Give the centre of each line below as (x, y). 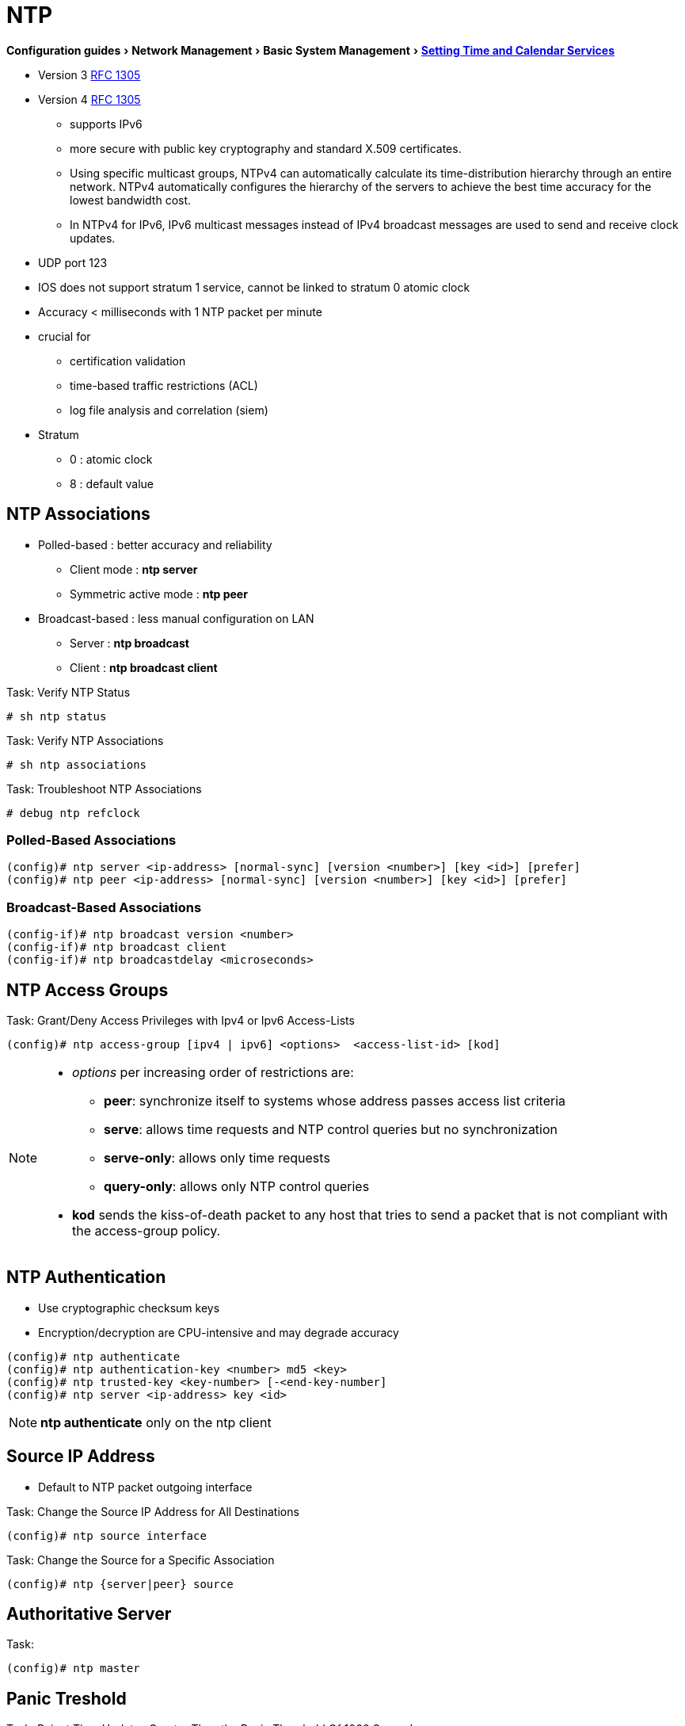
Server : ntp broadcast (129, 643)
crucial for (65, 336)
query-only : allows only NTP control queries (237, 1186)
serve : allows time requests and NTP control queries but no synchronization (331, 1129)
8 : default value (112, 483)
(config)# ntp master (73, 1669)
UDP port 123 (73, 262)
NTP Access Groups (88, 990)
